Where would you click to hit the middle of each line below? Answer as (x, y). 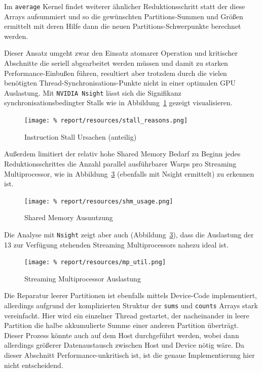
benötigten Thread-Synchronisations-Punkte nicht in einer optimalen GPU (120, 83)
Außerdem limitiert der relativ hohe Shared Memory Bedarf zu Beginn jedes (122, 154)
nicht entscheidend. (34, 365)
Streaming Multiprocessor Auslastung (83, 278)
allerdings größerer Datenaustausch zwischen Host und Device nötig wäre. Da (124, 345)
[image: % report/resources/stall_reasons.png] (106, 121)
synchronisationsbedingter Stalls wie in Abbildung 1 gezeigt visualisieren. (118, 102)
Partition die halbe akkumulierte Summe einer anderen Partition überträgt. (122, 325)
